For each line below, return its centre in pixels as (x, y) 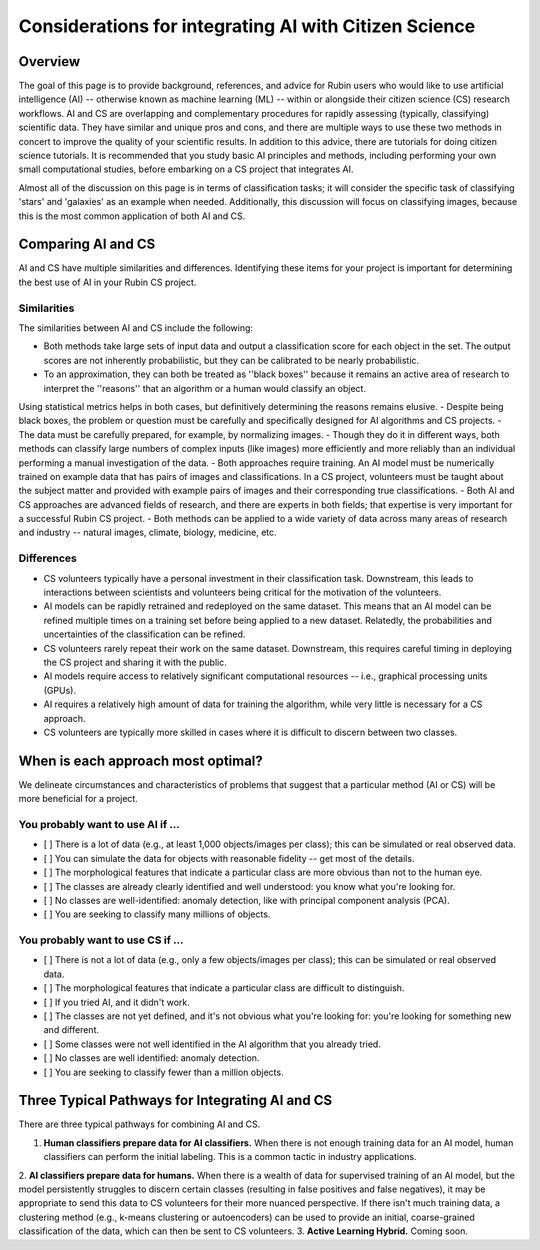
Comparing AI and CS (87, 244)
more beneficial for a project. (78, 799)
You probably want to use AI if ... (99, 824)
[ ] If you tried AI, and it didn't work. (116, 1002)
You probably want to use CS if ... (101, 940)
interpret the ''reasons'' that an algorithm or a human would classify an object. (205, 388)
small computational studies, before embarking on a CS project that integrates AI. (186, 169)
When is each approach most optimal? (141, 760)
